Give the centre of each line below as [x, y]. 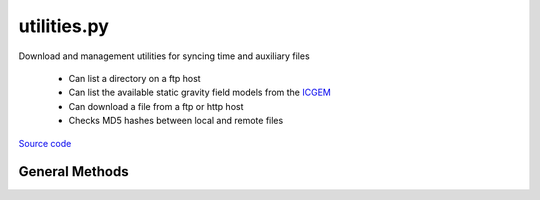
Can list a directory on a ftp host [134, 78]
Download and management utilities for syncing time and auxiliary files [164, 56]
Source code [45, 143]
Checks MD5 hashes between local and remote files [176, 121]
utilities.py [64, 26]
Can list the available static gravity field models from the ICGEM [200, 92]
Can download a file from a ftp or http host [156, 106]
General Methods [73, 171]
